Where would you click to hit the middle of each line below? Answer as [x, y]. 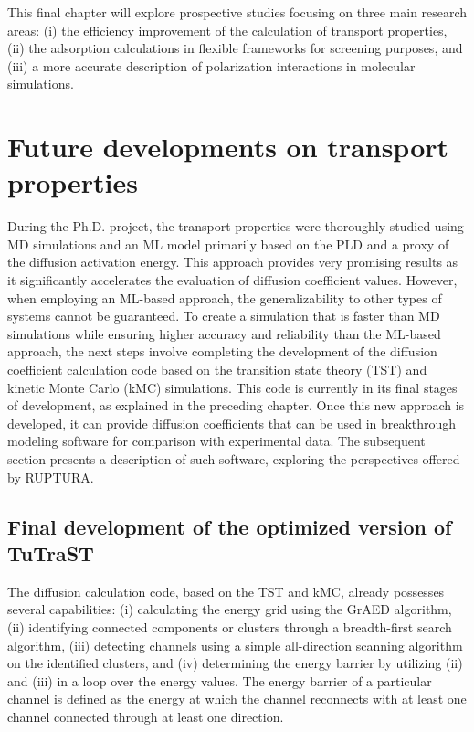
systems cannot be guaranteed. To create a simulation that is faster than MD [224, 316]
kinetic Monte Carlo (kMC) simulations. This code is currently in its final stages [232, 387]
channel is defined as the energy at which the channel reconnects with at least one [237, 699]
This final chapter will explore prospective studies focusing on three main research [237, 12]
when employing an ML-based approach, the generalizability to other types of [225, 297]
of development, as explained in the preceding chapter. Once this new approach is [236, 405]
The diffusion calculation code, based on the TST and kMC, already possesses [226, 591]
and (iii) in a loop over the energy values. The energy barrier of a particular [220, 680]
